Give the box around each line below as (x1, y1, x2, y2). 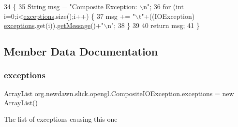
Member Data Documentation (4, 44, 158, 59)
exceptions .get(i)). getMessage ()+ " (4, 20, 104, 30)
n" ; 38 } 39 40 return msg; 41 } (107, 20, 200, 30)
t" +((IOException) (139, 11, 195, 21)
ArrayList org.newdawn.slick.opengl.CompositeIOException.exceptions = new (4, 88, 234, 98)
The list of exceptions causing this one (4, 113, 118, 124)
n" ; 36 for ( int (143, 1, 184, 11)
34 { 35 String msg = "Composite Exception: (4, 1, 137, 11)
